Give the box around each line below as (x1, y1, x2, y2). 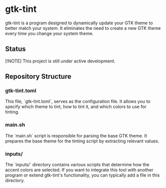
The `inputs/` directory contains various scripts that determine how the (5, 162, 150, 168)
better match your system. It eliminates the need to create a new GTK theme (5, 25, 161, 31)
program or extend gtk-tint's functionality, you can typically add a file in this (5, 172, 160, 178)
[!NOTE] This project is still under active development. (5, 58, 115, 64)
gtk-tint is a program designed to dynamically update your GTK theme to (5, 20, 153, 26)
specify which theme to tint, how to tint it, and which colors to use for (5, 104, 147, 110)
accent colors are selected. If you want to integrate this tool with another (5, 167, 154, 173)
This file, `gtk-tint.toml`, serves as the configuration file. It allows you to (5, 98, 151, 105)
